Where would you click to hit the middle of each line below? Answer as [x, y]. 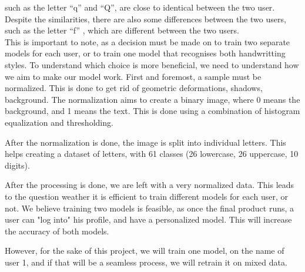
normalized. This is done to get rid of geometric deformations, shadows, [134, 88]
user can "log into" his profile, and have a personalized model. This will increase [148, 219]
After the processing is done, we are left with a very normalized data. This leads [150, 185]
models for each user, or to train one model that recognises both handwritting [145, 53]
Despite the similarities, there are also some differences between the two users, [145, 19]
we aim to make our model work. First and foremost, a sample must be [133, 76]
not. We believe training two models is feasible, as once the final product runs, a [150, 208]
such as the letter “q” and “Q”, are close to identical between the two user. [140, 7]
